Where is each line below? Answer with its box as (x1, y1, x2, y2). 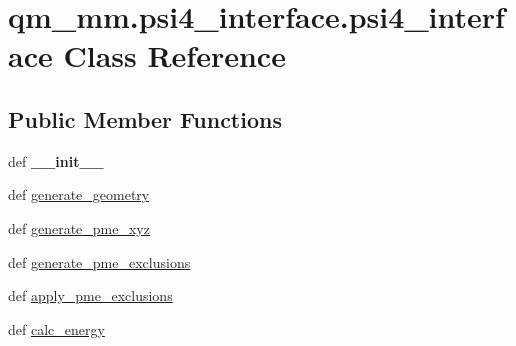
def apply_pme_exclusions (8, 285, 173, 306)
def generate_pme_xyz (8, 217, 150, 238)
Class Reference (63, 35, 286, 76)
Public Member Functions (8, 103, 282, 134)
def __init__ (8, 150, 104, 171)
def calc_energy (8, 318, 105, 339)
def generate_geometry (8, 184, 150, 205)
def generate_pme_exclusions (8, 251, 191, 272)
